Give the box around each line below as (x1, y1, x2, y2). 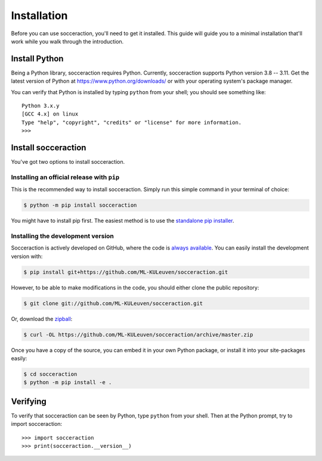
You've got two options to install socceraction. (11, 158, 125, 166)
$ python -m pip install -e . (23, 379, 112, 386)
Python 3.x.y (21, 102, 60, 110)
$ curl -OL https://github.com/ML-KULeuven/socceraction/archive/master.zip (23, 331, 253, 338)
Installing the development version (11, 232, 114, 240)
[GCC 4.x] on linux (21, 111, 79, 117)
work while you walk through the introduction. (11, 38, 124, 45)
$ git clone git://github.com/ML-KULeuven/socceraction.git (23, 300, 203, 307)
